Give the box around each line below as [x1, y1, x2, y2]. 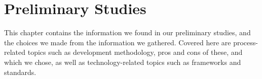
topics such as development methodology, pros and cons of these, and [27, 47, 243, 57]
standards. [4, 66, 36, 77]
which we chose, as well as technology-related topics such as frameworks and [4, 56, 241, 67]
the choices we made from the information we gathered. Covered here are [4, 37, 231, 47]
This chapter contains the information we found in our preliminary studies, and [4, 27, 251, 38]
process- [233, 37, 258, 47]
